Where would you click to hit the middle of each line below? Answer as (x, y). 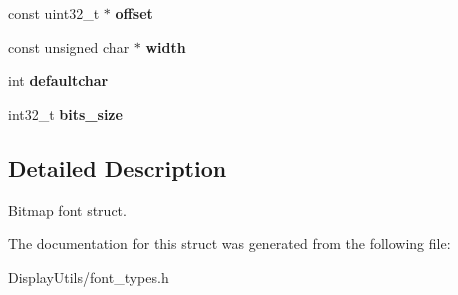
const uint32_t (54, 13)
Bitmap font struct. (67, 209)
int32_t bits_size (65, 113)
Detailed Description (117, 167)
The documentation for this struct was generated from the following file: (229, 243)
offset (134, 13)
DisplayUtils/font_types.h (88, 276)
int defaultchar (58, 80)
